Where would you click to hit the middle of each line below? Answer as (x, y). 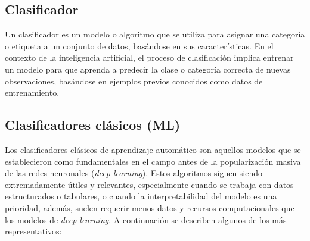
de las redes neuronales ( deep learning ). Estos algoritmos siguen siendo (134, 173)
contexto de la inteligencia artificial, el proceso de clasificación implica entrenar (149, 57)
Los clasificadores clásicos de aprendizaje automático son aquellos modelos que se (153, 149)
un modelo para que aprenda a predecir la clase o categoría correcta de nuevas (148, 69)
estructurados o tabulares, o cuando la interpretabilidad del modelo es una (141, 196)
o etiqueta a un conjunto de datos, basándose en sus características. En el (139, 46)
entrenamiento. (32, 93)
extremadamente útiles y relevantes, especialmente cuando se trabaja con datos (149, 184)
